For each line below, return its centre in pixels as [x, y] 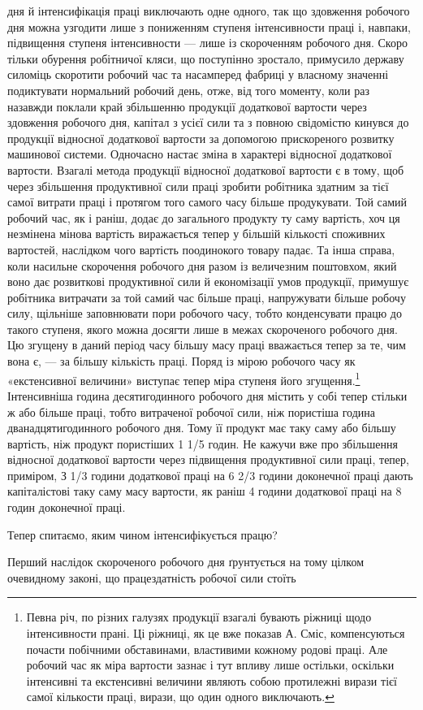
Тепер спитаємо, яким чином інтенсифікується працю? [142, 534]
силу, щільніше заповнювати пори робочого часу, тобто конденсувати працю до [205, 313]
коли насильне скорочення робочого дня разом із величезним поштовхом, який [202, 265]
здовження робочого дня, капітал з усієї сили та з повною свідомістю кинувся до [208, 122]
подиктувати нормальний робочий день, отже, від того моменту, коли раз [188, 90]
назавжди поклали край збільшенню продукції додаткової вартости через [187, 106]
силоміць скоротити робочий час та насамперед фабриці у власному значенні [198, 74]
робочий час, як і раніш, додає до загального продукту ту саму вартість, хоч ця [204, 217]
